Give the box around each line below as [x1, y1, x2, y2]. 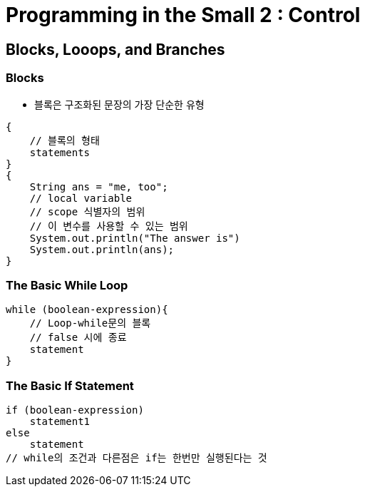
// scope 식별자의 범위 [29, 205, 145, 217]
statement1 [29, 416, 91, 428]
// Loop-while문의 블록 [29, 317, 151, 329]
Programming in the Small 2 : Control [6, 3, 361, 27]
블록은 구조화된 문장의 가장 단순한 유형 [34, 98, 205, 111]
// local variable [29, 192, 133, 204]
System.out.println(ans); [29, 243, 175, 255]
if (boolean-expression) [6, 404, 144, 416]
